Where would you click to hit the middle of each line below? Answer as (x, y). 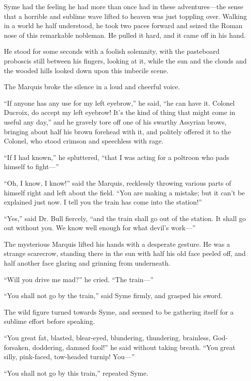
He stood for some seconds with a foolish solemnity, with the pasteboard (112, 51)
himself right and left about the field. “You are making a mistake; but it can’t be (125, 192)
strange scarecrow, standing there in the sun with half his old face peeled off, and (125, 253)
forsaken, (17, 347)
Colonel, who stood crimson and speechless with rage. (84, 141)
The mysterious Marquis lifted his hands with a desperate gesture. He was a (117, 244)
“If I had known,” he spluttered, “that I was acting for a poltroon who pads (117, 157)
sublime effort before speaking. (50, 321)
